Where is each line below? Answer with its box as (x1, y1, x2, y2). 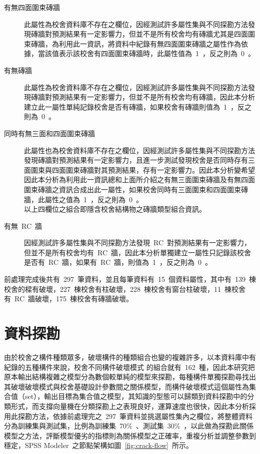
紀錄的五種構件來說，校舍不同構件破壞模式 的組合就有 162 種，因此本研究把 (4, 361, 255, 372)
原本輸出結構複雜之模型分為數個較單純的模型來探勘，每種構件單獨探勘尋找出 (4, 371, 256, 382)
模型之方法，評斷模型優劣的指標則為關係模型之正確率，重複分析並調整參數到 (4, 430, 256, 440)
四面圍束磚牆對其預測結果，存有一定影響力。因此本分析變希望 (51, 164, 255, 175)
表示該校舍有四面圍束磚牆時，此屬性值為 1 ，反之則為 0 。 (58, 48, 255, 59)
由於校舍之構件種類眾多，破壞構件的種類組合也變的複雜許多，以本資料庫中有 (4, 351, 256, 362)
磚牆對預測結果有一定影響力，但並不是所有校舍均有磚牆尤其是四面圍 (30, 29, 255, 39)
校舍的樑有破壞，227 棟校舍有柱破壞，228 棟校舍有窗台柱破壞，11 (4, 283, 221, 294)
